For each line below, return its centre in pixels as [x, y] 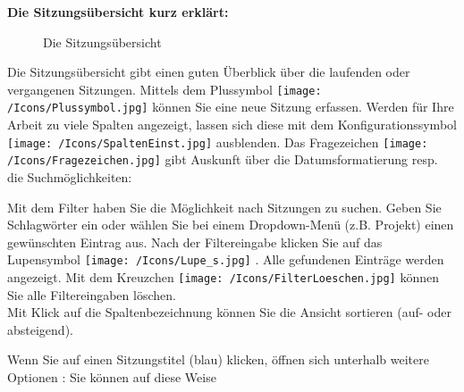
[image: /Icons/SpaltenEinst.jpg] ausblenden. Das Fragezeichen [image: [218, 142]
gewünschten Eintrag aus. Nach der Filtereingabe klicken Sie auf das [195, 242]
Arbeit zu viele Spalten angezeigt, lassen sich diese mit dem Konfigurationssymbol [232, 125]
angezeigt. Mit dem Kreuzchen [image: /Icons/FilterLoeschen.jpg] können [223, 277]
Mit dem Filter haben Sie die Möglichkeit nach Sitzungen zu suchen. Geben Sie [224, 207]
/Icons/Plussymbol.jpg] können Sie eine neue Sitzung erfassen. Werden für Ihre [231, 107]
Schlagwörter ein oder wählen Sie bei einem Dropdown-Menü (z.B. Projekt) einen [231, 225]
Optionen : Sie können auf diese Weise [112, 377]
